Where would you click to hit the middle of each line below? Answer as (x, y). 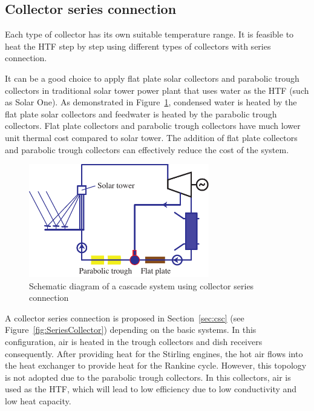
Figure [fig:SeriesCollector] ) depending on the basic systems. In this (131, 330)
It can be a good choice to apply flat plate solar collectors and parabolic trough (152, 78)
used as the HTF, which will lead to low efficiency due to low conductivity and (151, 389)
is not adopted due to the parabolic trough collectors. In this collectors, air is (148, 377)
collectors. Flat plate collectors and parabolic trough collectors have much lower (153, 126)
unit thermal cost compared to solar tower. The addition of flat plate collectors (151, 137)
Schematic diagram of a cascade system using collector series (142, 285)
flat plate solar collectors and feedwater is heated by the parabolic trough (141, 113)
